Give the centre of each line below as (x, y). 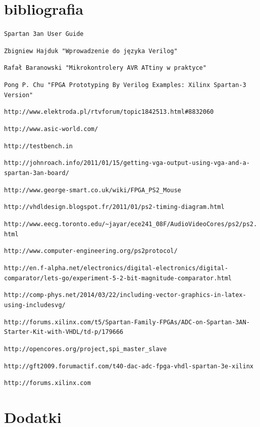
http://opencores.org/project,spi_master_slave (86, 349)
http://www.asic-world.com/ (51, 129)
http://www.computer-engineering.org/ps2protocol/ (91, 251)
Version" (19, 95)
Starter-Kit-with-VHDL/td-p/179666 (64, 332)
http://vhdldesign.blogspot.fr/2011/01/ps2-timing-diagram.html (114, 207)
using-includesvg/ (35, 305)
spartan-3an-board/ (37, 173)
